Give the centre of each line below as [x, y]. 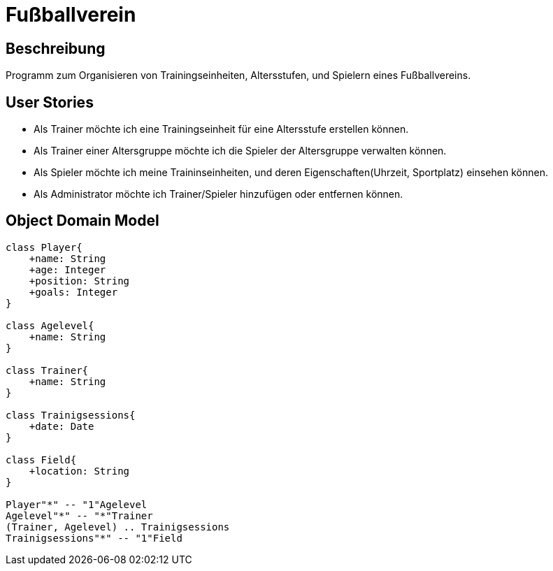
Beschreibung [56, 48]
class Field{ [41, 460]
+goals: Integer [73, 292]
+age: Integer [67, 269]
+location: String [79, 471]
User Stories [50, 102]
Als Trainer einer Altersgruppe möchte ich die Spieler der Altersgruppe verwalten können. [240, 151]
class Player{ [44, 247]
